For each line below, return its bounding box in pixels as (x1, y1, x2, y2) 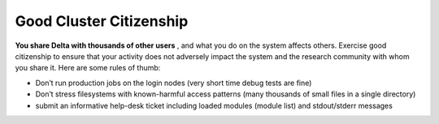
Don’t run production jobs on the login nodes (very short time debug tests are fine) (35, 78, 312, 88)
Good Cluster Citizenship (15, 12, 189, 30)
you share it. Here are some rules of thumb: (15, 63, 161, 73)
